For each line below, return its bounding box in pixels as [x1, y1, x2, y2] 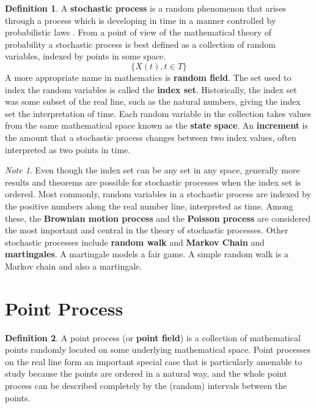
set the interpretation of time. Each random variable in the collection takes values [5, 107, 312, 119]
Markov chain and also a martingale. [5, 259, 142, 272]
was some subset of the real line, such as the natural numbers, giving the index [5, 95, 301, 108]
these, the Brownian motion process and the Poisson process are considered [5, 211, 310, 224]
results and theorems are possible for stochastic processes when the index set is [5, 175, 301, 188]
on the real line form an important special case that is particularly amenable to [5, 355, 303, 368]
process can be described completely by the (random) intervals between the [5, 379, 287, 391]
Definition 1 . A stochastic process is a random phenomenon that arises [5, 2, 286, 14]
